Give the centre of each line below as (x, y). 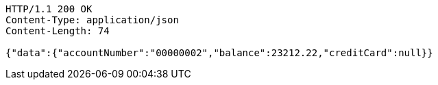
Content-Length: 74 (58, 31)
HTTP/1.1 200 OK (49, 9)
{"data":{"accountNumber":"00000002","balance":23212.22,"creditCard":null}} (219, 53)
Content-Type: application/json (92, 20)
